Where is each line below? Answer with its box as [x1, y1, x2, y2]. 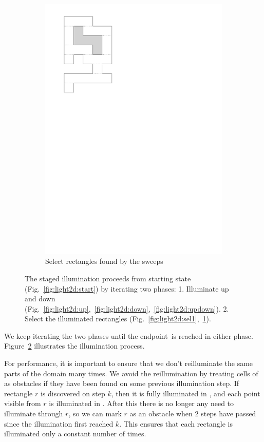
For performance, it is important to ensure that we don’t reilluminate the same [4, 358, 253, 369]
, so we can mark [68, 408, 122, 419]
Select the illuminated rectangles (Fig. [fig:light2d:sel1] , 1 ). [25, 313, 211, 324]
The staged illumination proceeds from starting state [25, 273, 191, 283]
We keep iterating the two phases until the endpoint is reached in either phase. [4, 330, 253, 341]
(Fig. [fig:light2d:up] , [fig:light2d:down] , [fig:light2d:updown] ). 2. [25, 303, 229, 314]
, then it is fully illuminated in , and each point [111, 388, 260, 398]
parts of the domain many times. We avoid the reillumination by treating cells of [4, 368, 258, 378]
